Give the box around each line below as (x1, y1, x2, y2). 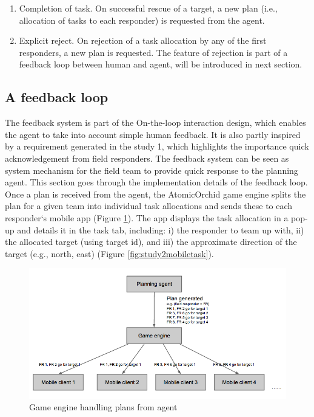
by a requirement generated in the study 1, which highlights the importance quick (5, 140, 309, 153)
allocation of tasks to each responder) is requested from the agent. (19, 13, 265, 26)
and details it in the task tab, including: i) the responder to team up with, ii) (17, 223, 304, 236)
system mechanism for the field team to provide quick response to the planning (5, 164, 298, 176)
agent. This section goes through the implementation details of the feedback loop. (5, 176, 308, 188)
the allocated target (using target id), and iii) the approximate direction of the (5, 235, 297, 248)
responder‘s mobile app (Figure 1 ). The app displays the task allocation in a (5, 211, 289, 224)
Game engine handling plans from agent (29, 401, 178, 413)
